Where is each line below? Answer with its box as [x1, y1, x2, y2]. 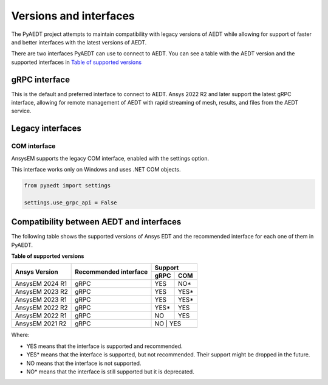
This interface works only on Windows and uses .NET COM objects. [11, 165, 181, 173]
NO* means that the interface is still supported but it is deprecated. [26, 368, 194, 375]
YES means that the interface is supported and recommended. [26, 342, 183, 350]
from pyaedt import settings [24, 182, 111, 189]
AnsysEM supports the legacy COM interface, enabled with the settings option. [11, 154, 210, 162]
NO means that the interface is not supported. [26, 359, 142, 367]
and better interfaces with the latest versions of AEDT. [11, 38, 147, 46]
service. [11, 107, 32, 115]
